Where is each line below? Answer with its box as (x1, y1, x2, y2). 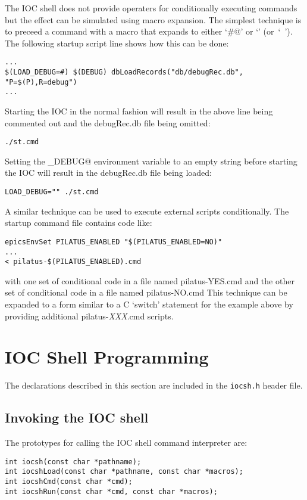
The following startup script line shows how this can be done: (5, 36, 229, 49)
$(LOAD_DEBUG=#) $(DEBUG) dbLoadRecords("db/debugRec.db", (5, 68, 243, 77)
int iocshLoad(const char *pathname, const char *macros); (5, 467, 243, 476)
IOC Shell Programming (5, 344, 209, 369)
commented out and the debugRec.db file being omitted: (5, 116, 211, 129)
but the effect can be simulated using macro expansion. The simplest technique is (5, 13, 302, 26)
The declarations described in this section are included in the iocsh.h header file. (5, 379, 303, 392)
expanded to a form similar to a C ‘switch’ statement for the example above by (5, 298, 293, 310)
